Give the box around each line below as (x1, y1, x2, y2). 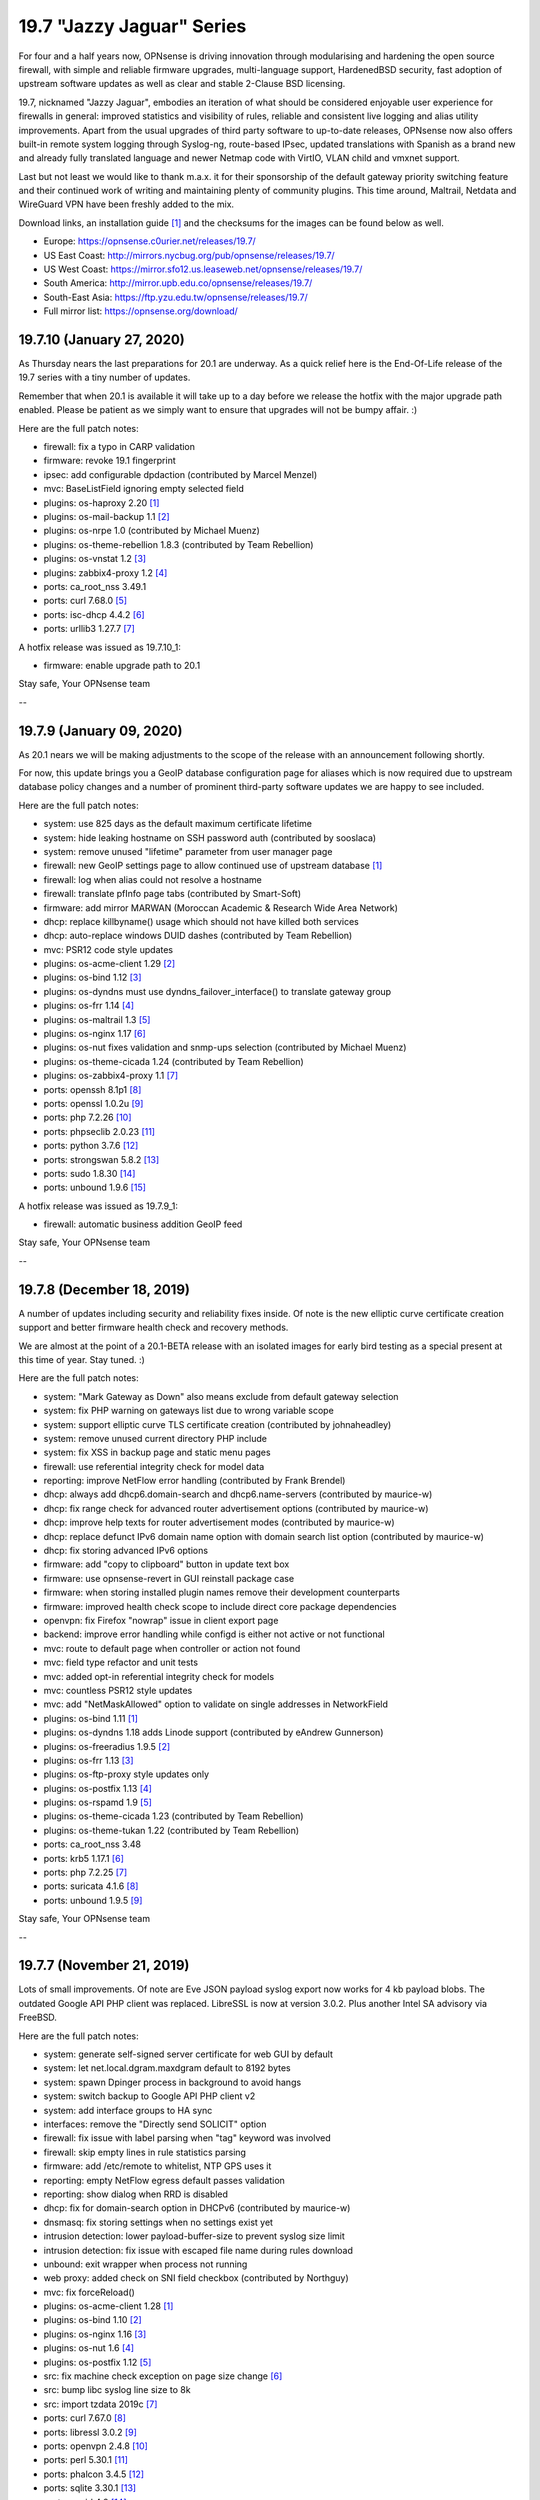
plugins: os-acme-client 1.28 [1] (43, 2300, 174, 2312)
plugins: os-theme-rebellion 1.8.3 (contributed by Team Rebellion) (43, 538, 314, 550)
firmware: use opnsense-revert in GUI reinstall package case (43, 1572, 295, 1584)
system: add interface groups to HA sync (43, 2104, 213, 2116)
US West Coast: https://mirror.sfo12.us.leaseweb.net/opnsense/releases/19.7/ (43, 263, 363, 275)
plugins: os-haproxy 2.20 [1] (43, 496, 160, 509)
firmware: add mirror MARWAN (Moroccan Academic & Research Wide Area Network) (43, 901, 399, 914)
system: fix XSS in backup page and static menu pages (43, 1446, 271, 1459)
